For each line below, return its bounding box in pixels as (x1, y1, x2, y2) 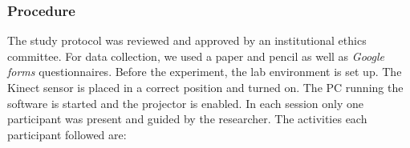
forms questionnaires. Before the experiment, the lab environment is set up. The (7, 63, 402, 80)
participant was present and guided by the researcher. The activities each (7, 110, 367, 127)
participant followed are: (7, 126, 127, 142)
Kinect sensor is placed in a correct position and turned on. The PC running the (7, 79, 404, 95)
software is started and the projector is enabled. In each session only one (7, 94, 363, 111)
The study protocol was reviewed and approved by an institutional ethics (7, 32, 367, 49)
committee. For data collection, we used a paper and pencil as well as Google (7, 47, 384, 64)
